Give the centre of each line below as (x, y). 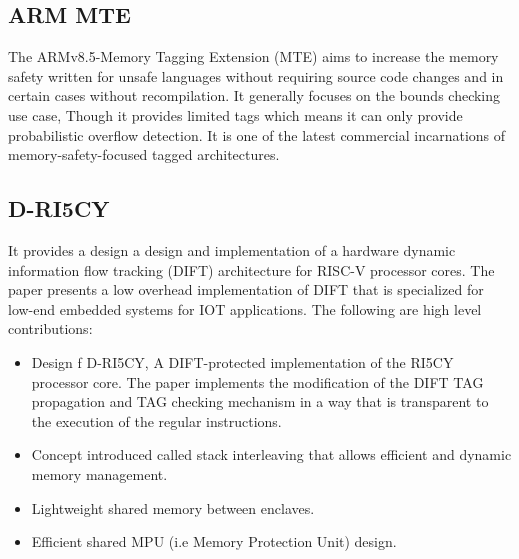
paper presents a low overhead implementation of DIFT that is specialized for (246, 289)
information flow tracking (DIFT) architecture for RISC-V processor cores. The (251, 269)
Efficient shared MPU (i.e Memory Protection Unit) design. (214, 541)
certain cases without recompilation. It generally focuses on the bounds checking (254, 95)
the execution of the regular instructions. (156, 420)
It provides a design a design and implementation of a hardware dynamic (232, 249)
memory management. (99, 473)
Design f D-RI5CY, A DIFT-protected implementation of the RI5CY (242, 361)
